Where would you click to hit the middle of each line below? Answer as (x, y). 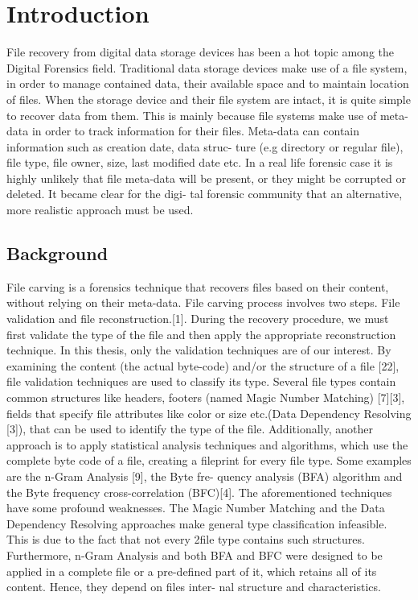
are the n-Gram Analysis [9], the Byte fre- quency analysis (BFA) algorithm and (205, 476)
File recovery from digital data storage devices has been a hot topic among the (200, 52)
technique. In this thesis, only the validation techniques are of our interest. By (199, 350)
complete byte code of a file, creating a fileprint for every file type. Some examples (209, 460)
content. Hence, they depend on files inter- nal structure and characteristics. (194, 587)
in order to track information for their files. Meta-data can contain (196, 131)
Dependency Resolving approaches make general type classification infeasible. (197, 523)
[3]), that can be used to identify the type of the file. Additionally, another (190, 429)
